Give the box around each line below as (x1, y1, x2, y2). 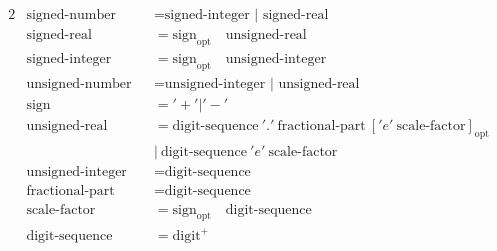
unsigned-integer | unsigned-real (164, 76, 360, 91)
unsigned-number (26, 76, 132, 91)
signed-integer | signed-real (164, 8, 329, 23)
